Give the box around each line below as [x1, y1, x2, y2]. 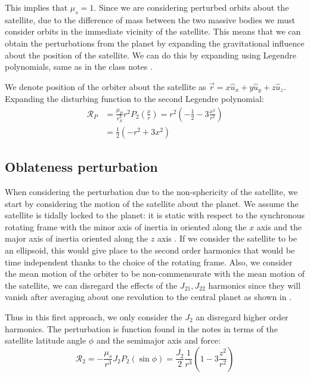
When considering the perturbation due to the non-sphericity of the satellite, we [5, 186, 298, 198]
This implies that [5, 1, 68, 13]
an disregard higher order [196, 311, 289, 323]
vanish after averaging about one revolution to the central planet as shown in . [5, 291, 292, 303]
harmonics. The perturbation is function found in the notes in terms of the [5, 322, 278, 335]
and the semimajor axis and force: [96, 334, 221, 347]
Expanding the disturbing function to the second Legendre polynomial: [5, 92, 264, 105]
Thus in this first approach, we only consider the [5, 311, 182, 323]
